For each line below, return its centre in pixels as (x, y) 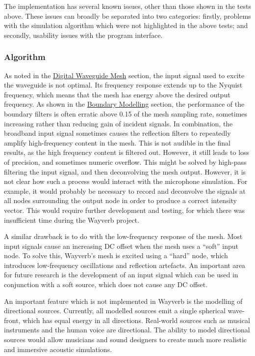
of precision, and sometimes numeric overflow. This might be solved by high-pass (125, 162)
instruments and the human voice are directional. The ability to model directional (127, 330)
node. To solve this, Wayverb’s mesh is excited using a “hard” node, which (116, 255)
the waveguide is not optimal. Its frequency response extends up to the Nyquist (123, 85)
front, (12, 320)
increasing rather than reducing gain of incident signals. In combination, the (118, 123)
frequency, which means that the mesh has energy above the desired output (117, 94)
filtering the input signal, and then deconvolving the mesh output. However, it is (125, 171)
